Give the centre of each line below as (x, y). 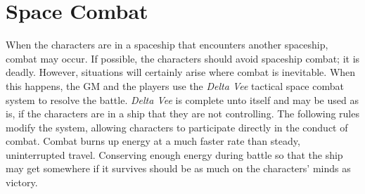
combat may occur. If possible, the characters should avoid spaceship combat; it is (183, 58)
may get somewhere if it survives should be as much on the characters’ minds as (178, 168)
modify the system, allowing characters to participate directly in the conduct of (177, 127)
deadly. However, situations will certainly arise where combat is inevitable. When (181, 72)
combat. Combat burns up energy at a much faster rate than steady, (153, 141)
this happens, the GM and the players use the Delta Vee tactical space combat (175, 85)
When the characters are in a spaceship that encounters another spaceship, (167, 45)
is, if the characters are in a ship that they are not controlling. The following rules (182, 114)
